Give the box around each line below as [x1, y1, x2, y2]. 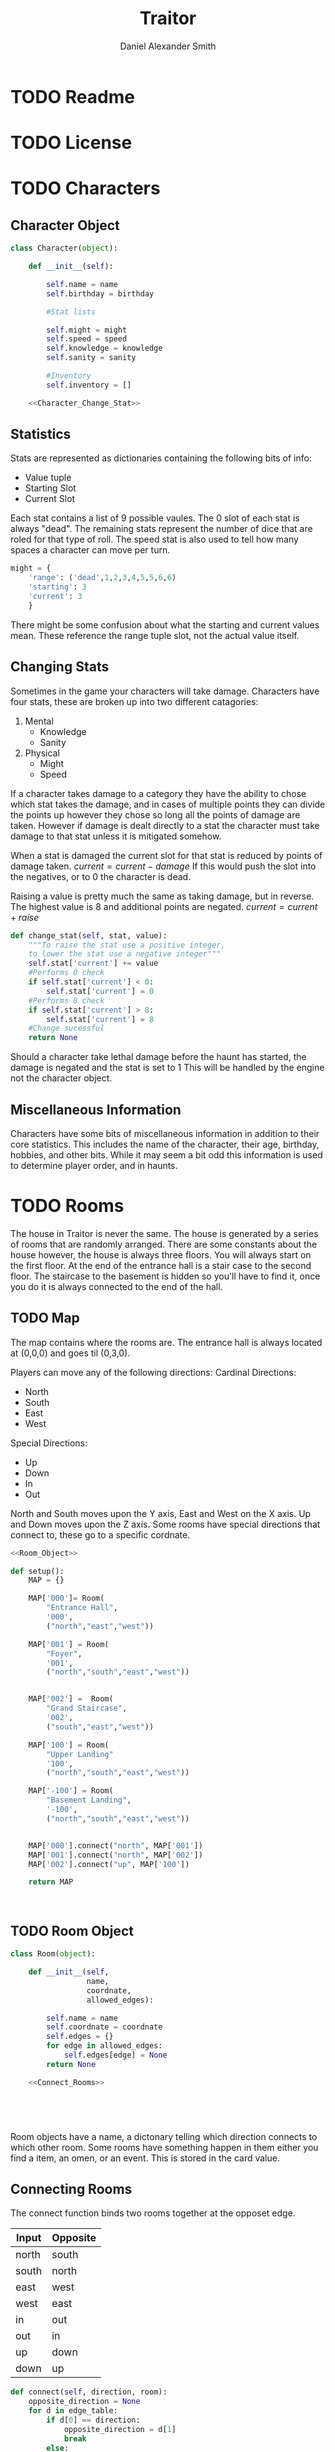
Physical [24, 747, 60, 759]
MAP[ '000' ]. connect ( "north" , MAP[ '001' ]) [28, 1840, 203, 1851]
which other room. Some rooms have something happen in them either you [10, 2141, 319, 2153]
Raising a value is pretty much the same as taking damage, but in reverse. [10, 890, 315, 902]
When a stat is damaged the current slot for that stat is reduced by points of [10, 849, 323, 861]
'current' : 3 [28, 592, 83, 602]
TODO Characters [10, 177, 161, 200]
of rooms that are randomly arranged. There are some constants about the [10, 1238, 318, 1250]
